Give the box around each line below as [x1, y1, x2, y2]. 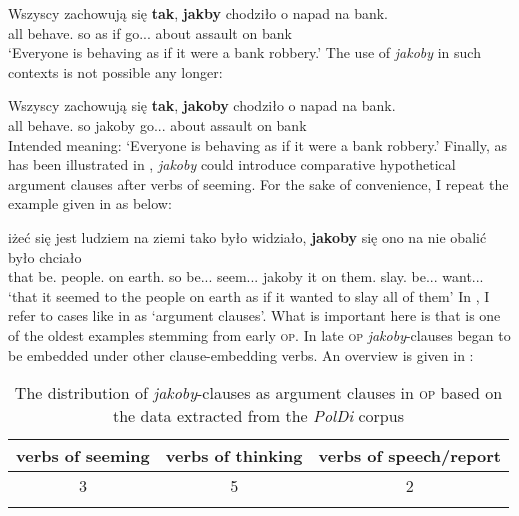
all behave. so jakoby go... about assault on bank [8, 114, 307, 135]
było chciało [8, 246, 82, 267]
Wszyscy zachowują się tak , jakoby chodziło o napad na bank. [8, 95, 396, 116]
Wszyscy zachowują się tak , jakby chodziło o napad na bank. [8, 3, 388, 23]
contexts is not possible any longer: [8, 61, 223, 82]
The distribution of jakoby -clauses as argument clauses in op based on [14, 381, 503, 405]
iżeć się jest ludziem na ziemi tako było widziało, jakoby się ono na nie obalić [8, 226, 487, 247]
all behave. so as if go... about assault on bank [8, 22, 292, 43]
